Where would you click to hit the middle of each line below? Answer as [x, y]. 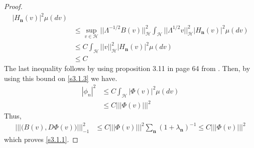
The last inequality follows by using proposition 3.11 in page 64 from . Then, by [127, 68]
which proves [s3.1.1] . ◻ [41, 139]
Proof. [13, 6]
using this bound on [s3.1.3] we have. [61, 78]
